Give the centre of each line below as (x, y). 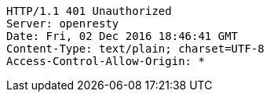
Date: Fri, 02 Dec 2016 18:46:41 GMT (122, 36)
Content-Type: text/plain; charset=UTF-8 (135, 49)
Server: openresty (63, 24)
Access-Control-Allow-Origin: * (106, 61)
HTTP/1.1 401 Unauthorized (89, 11)
